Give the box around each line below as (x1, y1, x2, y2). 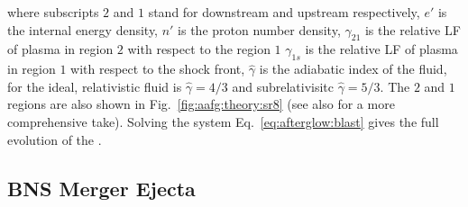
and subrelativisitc (232, 76, 334, 95)
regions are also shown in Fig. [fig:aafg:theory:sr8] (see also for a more (7, 94, 395, 113)
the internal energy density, (7, 20, 159, 39)
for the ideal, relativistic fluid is (7, 76, 182, 95)
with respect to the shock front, (70, 59, 245, 78)
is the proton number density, (178, 20, 341, 39)
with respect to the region (127, 40, 271, 58)
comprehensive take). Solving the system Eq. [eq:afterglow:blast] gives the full (7, 112, 439, 130)
